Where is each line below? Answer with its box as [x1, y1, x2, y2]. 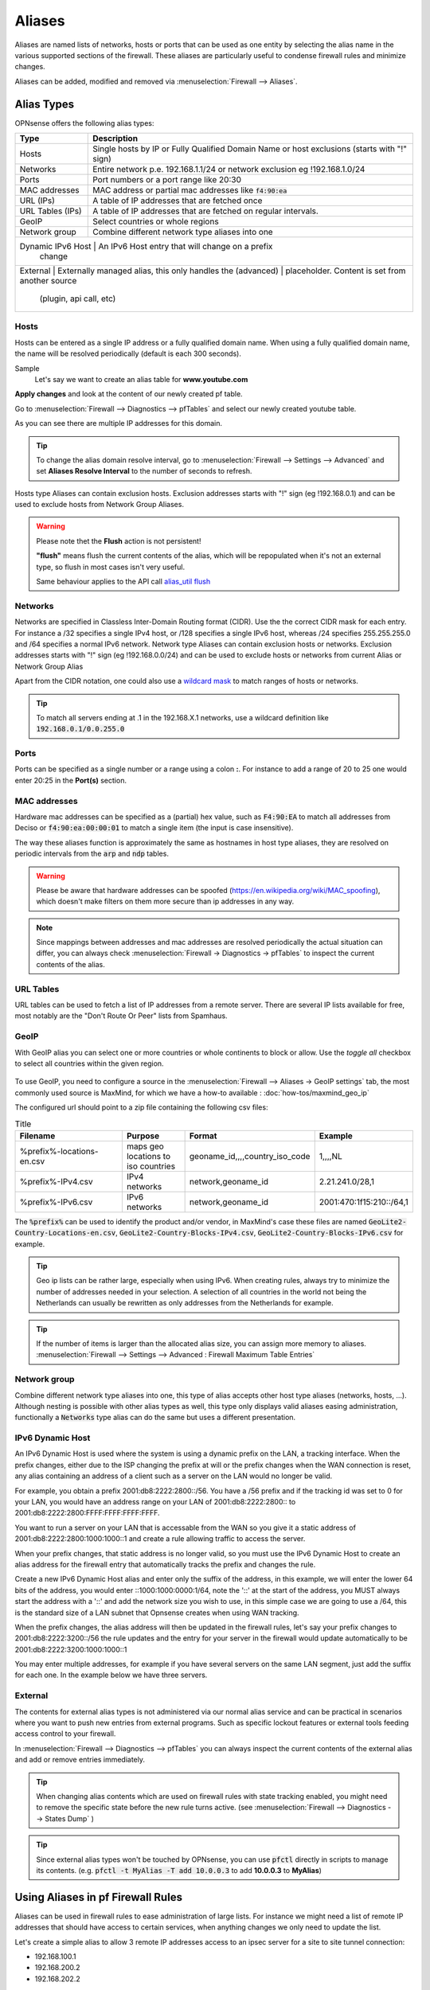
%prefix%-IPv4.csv [19, 1176, 93, 1187]
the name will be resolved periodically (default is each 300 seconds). [14, 349, 242, 358]
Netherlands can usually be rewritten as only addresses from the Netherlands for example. [36, 1298, 334, 1308]
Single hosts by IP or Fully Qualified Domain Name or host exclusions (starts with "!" [92, 143, 408, 154]
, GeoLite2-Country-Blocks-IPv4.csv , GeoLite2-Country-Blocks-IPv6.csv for [115, 1228, 404, 1238]
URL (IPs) [19, 195, 56, 206]
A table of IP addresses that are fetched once [92, 195, 263, 206]
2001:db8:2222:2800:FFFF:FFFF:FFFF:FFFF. [14, 1508, 160, 1518]
